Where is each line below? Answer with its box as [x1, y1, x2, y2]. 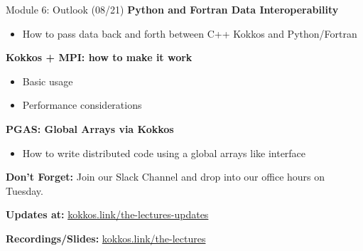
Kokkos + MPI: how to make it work [6, 50, 193, 65]
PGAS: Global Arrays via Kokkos [6, 121, 174, 136]
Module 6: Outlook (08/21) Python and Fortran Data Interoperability [6, 2, 339, 16]
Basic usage [22, 73, 73, 88]
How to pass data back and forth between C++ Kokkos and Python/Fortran [22, 26, 357, 41]
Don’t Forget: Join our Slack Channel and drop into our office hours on [6, 169, 325, 184]
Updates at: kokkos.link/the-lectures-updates [6, 207, 209, 222]
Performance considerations [22, 97, 142, 112]
